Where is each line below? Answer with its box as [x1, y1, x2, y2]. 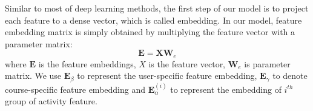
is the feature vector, [148, 57, 226, 70]
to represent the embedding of [170, 82, 282, 95]
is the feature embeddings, [38, 57, 136, 70]
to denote [272, 69, 308, 82]
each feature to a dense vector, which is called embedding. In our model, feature [5, 13, 302, 26]
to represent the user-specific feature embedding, [77, 69, 257, 82]
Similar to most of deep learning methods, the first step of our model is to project [5, 2, 309, 14]
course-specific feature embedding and [5, 82, 146, 95]
